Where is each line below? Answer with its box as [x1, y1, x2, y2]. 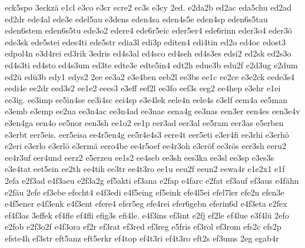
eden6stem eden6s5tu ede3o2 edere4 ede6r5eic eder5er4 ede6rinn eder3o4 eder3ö [5, 24, 293, 37]
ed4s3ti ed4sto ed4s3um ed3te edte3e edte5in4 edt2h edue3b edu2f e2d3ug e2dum [5, 58, 298, 71]
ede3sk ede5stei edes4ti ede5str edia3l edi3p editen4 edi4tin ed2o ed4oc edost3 [5, 35, 286, 48]
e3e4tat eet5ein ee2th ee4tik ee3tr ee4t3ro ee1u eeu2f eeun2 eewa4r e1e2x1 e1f [5, 163, 285, 175]
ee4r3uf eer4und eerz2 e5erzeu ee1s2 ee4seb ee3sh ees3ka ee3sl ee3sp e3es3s [5, 151, 274, 163]
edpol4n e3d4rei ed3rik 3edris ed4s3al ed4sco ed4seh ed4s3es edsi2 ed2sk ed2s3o [5, 47, 291, 59]
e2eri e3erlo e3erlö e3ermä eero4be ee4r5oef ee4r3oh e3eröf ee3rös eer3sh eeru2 [5, 140, 287, 152]
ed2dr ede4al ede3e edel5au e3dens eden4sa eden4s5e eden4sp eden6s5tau [5, 12, 268, 25]
